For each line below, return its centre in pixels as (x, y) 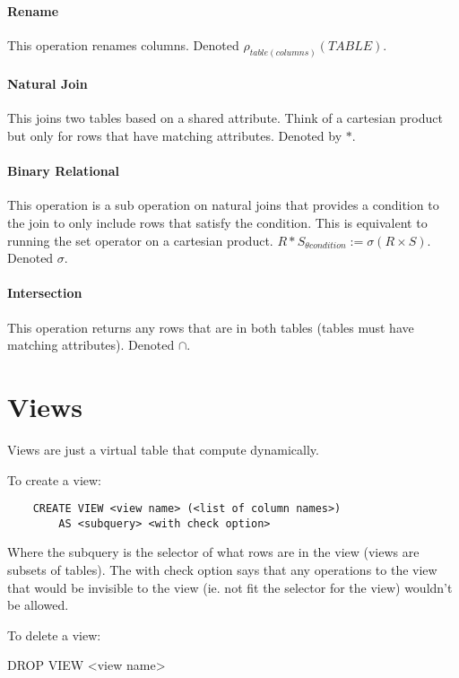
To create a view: (55, 479)
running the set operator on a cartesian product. (140, 240)
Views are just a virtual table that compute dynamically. (163, 449)
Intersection (45, 293)
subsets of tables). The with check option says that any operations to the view (222, 570)
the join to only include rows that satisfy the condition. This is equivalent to (217, 223)
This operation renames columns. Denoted (123, 44)
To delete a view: (54, 635)
